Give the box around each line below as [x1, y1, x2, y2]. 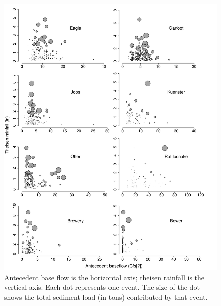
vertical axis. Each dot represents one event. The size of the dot [4, 282, 200, 292]
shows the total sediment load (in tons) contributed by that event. [4, 291, 208, 302]
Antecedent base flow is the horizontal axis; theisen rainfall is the [4, 272, 205, 282]
